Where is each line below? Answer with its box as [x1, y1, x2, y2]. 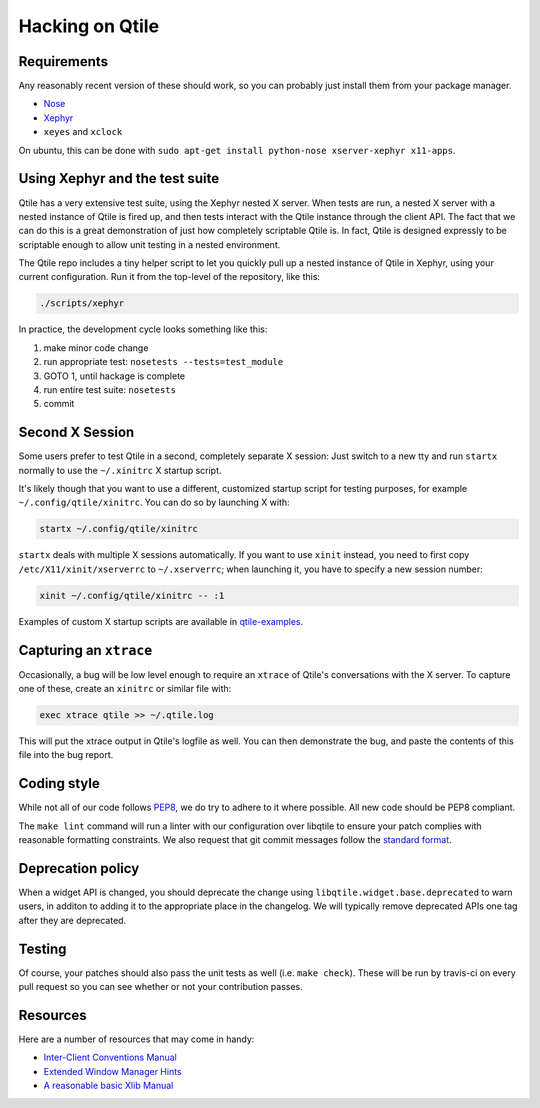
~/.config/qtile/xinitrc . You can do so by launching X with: [18, 496, 290, 509]
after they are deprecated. [18, 914, 127, 926]
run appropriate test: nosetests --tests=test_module [43, 356, 284, 368]
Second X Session [18, 424, 135, 441]
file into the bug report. [18, 749, 114, 761]
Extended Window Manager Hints [43, 1065, 182, 1077]
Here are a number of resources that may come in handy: [18, 1033, 255, 1045]
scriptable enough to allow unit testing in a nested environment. [18, 238, 281, 250]
